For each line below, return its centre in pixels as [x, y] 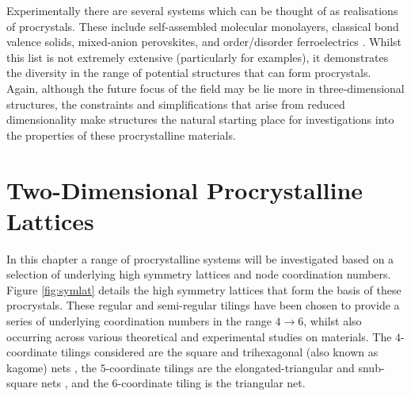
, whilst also [333, 321]
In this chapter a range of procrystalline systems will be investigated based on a [200, 258]
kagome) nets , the [52, 367]
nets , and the [75, 383]
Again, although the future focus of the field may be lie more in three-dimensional [205, 88]
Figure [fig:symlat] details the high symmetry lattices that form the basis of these [204, 289]
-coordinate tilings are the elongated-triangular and [230, 367]
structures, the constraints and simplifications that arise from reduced [176, 104]
